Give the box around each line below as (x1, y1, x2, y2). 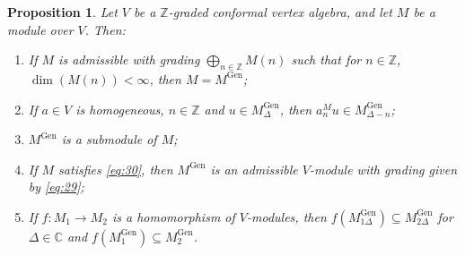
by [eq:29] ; (28, 177, 84, 196)
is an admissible (210, 159, 298, 178)
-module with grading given (309, 159, 458, 178)
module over (7, 20, 74, 38)
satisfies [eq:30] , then (58, 159, 173, 178)
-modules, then (247, 207, 327, 225)
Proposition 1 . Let (7, 3, 118, 21)
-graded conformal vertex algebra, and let (168, 3, 392, 21)
